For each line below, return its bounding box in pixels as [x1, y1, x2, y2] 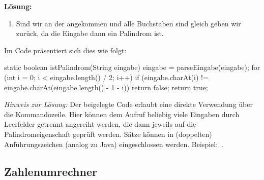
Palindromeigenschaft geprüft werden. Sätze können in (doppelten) [4, 128, 212, 139]
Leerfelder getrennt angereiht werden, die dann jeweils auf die [4, 119, 196, 129]
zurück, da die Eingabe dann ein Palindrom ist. [16, 28, 164, 39]
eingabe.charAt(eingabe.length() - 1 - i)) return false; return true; [4, 82, 208, 92]
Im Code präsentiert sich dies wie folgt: [4, 45, 127, 55]
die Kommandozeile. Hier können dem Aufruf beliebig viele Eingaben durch [4, 109, 240, 119]
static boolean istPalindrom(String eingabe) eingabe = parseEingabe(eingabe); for [4, 62, 260, 73]
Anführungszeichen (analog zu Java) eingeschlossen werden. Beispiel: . [4, 138, 223, 149]
